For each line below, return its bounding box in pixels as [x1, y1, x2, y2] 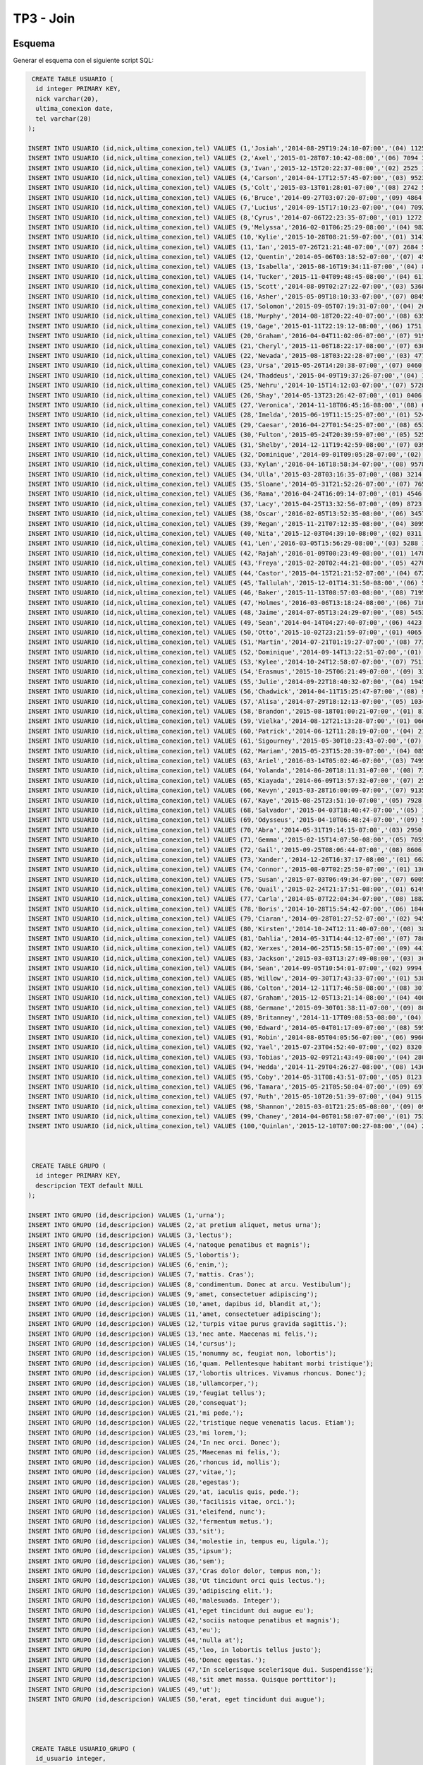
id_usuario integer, [35, 1754, 106, 1763]
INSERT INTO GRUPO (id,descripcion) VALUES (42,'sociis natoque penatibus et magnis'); [27, 1616, 341, 1624]
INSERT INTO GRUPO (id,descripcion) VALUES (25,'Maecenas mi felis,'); [27, 1448, 281, 1456]
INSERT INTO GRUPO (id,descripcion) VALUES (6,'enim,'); [27, 1260, 229, 1269]
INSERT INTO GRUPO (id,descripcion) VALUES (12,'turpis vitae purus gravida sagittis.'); [27, 1320, 348, 1328]
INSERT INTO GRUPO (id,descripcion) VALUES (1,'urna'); [27, 1211, 226, 1219]
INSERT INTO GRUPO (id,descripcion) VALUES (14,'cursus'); [27, 1340, 236, 1348]
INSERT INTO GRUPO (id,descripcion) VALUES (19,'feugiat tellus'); [27, 1389, 266, 1397]
